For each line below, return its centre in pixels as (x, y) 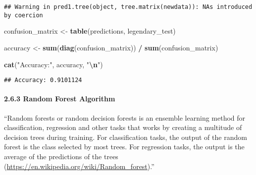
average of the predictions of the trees (61, 156)
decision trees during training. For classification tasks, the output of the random (126, 137)
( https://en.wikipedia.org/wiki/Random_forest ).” (79, 166)
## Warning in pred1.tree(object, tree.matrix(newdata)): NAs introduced (128, 7)
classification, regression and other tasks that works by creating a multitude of (123, 127)
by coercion (24, 15)
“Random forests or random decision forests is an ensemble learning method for (125, 117)
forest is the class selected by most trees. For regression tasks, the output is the (124, 147)
